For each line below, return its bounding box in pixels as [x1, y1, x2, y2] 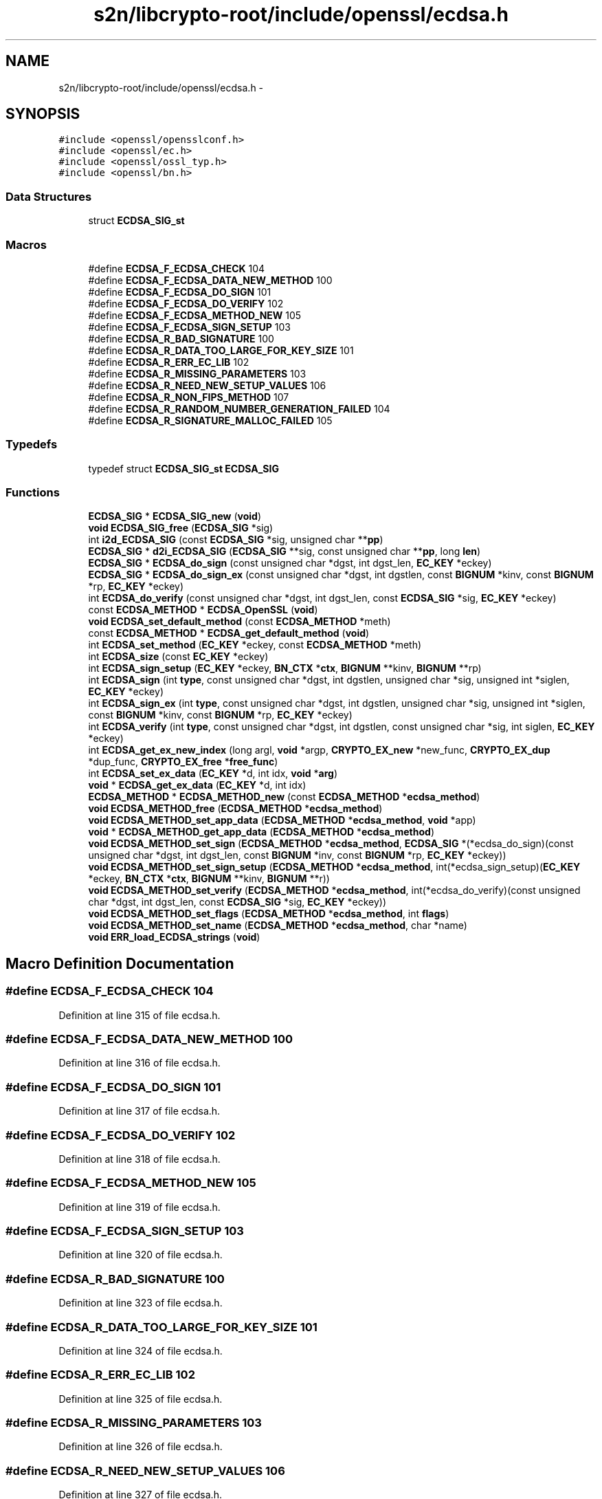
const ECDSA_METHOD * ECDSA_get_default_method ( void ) [88, 627, 370, 639]
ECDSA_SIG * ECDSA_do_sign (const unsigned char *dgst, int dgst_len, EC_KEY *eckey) [88, 557, 492, 569]
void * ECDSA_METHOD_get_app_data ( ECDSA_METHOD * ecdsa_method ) [88, 826, 435, 838]
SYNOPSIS [5, 105, 80, 123]
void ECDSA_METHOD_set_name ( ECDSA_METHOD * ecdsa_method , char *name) [88, 919, 467, 932]
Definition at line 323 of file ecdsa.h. [58, 1297, 223, 1309]
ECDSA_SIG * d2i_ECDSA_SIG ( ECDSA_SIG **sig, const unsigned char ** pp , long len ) [88, 545, 481, 558]
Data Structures [5, 189, 92, 204]
